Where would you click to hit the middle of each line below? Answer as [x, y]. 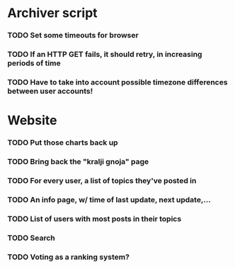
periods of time [34, 63]
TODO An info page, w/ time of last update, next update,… [109, 199]
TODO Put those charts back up [63, 143]
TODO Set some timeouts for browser [73, 35]
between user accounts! [50, 91]
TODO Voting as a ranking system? [68, 257]
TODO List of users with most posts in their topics [94, 219]
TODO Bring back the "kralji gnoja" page [78, 161]
